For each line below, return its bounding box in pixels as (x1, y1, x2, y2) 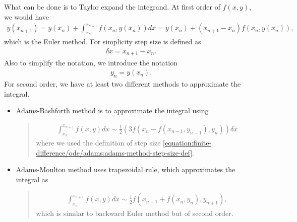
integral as (16, 174, 48, 184)
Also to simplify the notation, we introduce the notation (4, 57, 177, 67)
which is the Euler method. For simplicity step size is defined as (4, 36, 201, 47)
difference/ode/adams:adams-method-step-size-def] (36, 147, 193, 158)
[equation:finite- (163, 137, 212, 147)
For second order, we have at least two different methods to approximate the (4, 78, 241, 89)
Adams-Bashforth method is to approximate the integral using (16, 105, 209, 116)
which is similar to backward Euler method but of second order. (36, 207, 233, 218)
